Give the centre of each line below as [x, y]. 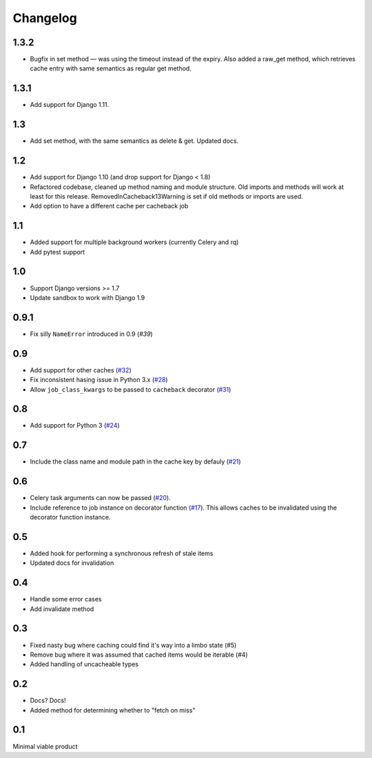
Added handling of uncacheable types [84, 664]
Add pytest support [58, 252]
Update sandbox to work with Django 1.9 [87, 297]
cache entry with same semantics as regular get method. [111, 68]
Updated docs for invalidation [72, 563]
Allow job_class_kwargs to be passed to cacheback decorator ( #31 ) [131, 389]
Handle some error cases [66, 599]
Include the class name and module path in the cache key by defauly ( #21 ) [135, 461]
